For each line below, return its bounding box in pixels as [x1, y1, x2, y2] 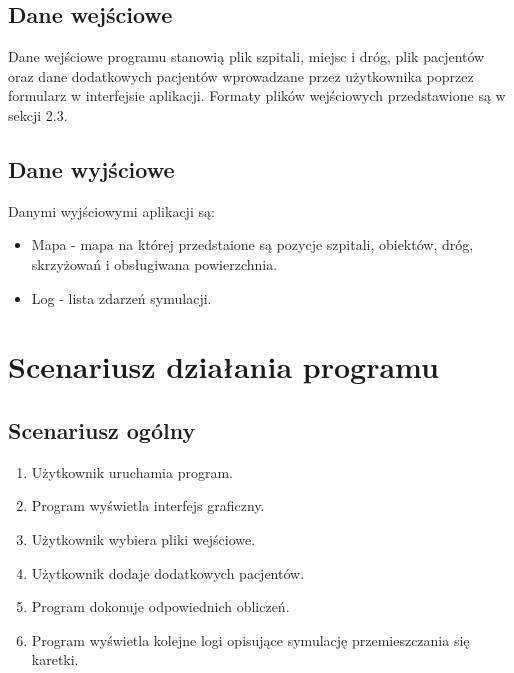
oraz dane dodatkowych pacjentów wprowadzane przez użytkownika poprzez [8, 65, 474, 86]
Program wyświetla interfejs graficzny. [31, 495, 265, 516]
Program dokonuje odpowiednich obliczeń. [31, 596, 290, 617]
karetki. [31, 649, 79, 670]
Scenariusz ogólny [8, 414, 196, 445]
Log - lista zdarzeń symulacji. [31, 287, 212, 308]
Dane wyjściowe [8, 153, 175, 184]
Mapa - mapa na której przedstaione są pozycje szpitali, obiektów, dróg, [31, 234, 474, 255]
